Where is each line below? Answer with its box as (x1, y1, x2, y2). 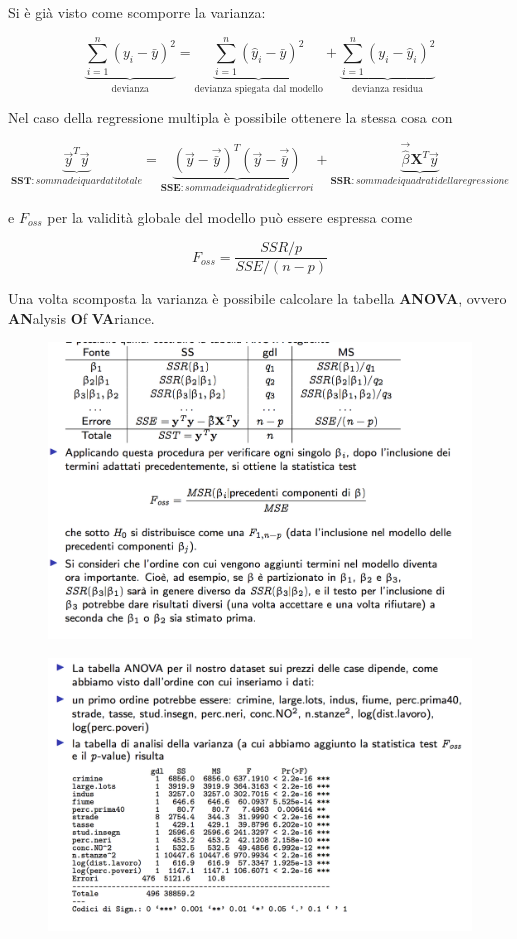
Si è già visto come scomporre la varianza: (8, 2, 266, 22)
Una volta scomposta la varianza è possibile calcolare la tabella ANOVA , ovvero (8, 288, 507, 309)
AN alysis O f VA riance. (8, 307, 155, 328)
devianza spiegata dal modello (194, 83, 323, 94)
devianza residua (352, 83, 424, 94)
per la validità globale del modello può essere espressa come (47, 206, 413, 227)
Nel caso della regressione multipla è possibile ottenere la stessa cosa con (8, 107, 453, 128)
